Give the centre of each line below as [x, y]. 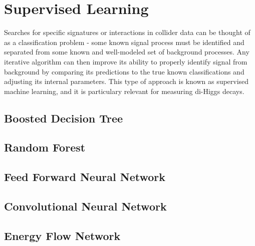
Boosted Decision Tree [64, 118]
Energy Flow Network [62, 235]
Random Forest [45, 147]
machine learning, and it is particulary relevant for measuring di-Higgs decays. [124, 91]
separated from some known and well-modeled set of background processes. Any [127, 52]
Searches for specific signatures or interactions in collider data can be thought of [127, 32]
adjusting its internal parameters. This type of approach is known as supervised [126, 81]
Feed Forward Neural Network [85, 177]
